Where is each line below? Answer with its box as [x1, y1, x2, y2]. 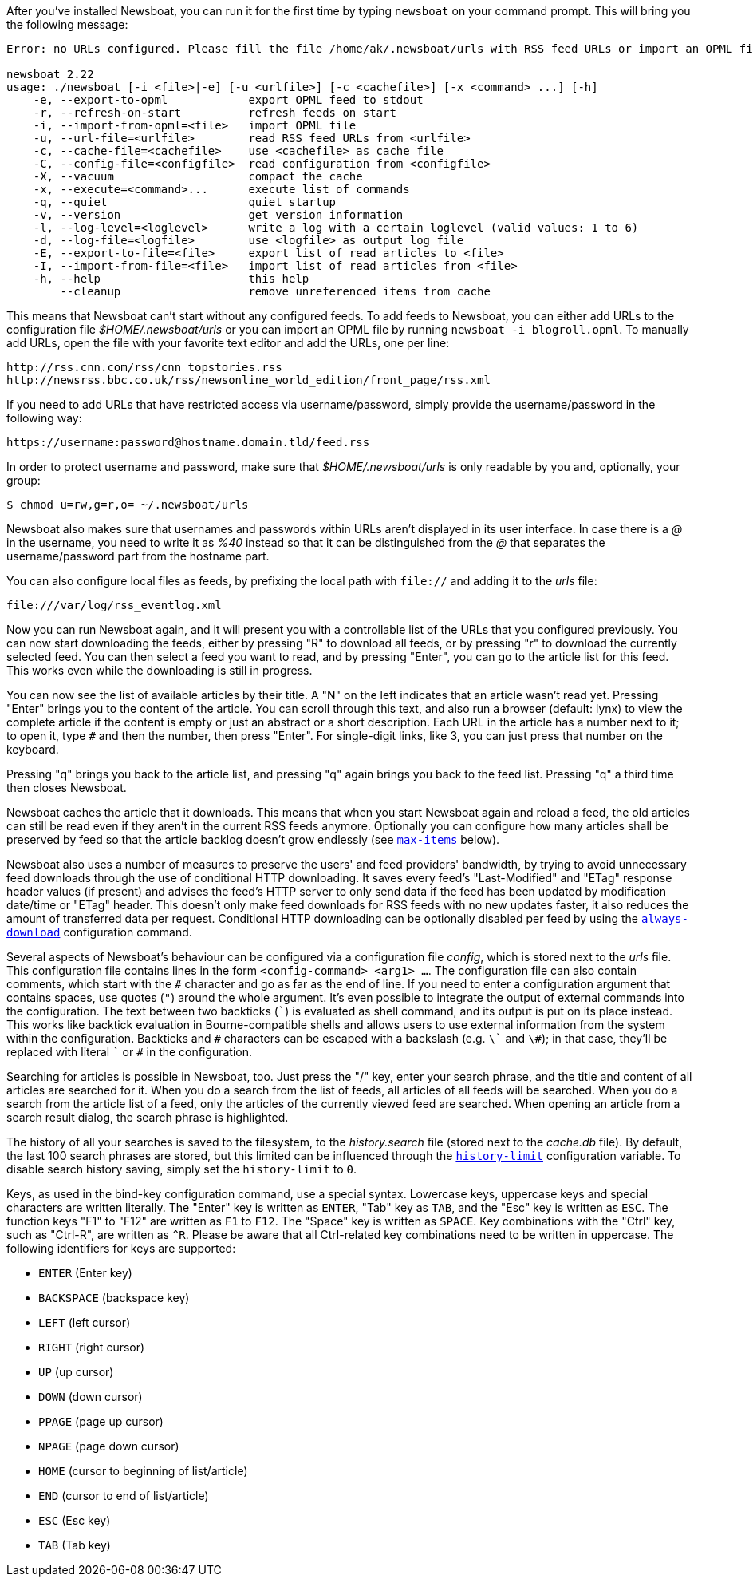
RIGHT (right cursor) [38, 1340, 145, 1354]
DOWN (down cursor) [38, 1390, 143, 1403]
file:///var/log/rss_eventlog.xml [6, 599, 222, 611]
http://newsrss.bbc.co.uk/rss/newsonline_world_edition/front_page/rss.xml [6, 374, 491, 386]
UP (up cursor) [38, 1365, 114, 1379]
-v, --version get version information [33, 208, 404, 221]
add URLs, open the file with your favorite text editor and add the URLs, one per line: [6, 336, 450, 350]
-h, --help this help [33, 272, 309, 285]
